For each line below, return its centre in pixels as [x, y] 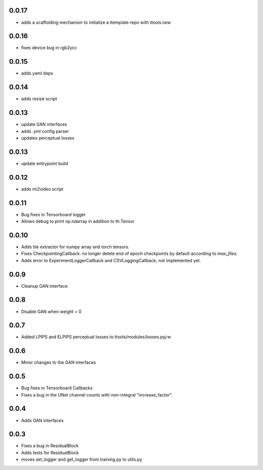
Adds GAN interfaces [42, 420]
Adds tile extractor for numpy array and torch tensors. [75, 247]
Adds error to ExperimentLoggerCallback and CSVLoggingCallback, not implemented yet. [111, 260]
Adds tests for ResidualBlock [50, 452]
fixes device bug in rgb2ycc [49, 48]
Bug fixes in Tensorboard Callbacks [57, 388]
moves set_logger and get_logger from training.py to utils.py [82, 459]
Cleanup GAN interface [44, 286]
